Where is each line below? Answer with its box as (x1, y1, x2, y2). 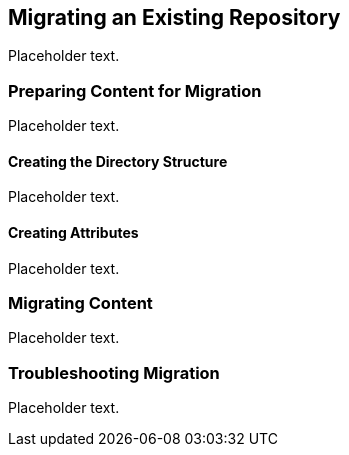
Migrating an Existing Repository (8, 5, 341, 30)
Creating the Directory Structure (8, 152, 228, 170)
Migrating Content (8, 292, 153, 313)
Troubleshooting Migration (8, 362, 220, 383)
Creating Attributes (8, 224, 139, 241)
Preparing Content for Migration (8, 80, 262, 101)
